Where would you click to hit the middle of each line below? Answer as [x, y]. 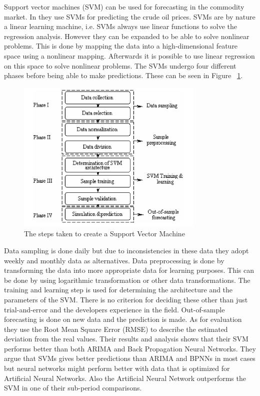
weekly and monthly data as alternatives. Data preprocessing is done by [114, 260]
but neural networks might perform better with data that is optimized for [117, 368]
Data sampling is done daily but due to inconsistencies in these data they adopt [126, 250]
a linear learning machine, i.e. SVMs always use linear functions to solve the [120, 26]
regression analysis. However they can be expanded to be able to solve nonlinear [127, 36]
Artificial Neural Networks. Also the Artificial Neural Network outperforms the [125, 378]
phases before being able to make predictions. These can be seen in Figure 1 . [123, 75]
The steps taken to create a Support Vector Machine [104, 234]
